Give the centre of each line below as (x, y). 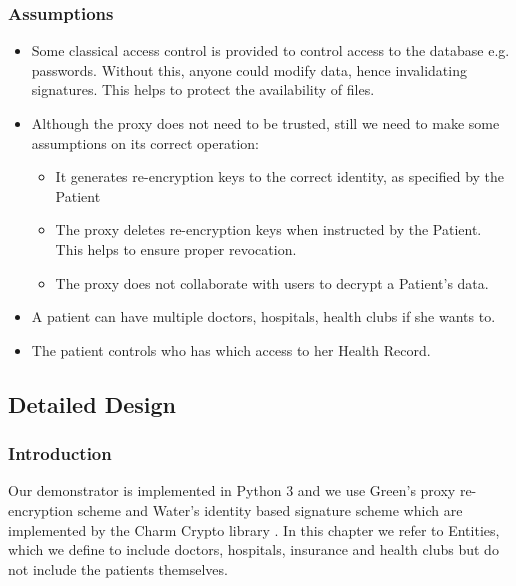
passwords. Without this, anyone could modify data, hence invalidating (249, 69)
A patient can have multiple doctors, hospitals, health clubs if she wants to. (263, 316)
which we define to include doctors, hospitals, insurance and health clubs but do (253, 549)
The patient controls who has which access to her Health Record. (231, 349)
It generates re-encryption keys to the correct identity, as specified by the (280, 176)
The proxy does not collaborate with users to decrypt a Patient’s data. (272, 282)
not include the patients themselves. (118, 568)
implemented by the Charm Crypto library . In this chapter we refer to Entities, (254, 529)
